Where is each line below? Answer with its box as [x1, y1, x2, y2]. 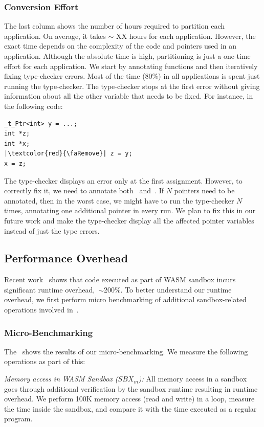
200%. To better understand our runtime [103, 284, 232, 295]
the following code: [4, 100, 63, 111]
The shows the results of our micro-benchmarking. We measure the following [4, 346, 248, 356]
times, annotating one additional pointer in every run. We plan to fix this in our [4, 205, 256, 216]
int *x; [4, 140, 30, 147]
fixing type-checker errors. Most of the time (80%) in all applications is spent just [4, 71, 260, 81]
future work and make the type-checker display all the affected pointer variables [4, 215, 254, 226]
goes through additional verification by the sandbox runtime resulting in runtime [4, 383, 258, 394]
